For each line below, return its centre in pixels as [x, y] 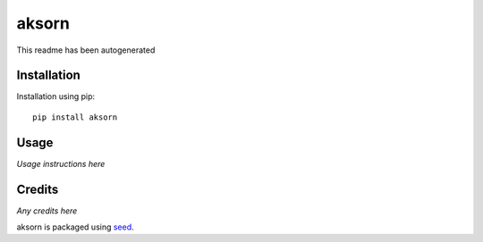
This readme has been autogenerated [86, 50]
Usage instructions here [61, 163]
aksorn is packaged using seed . [75, 227]
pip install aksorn [75, 117]
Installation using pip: [56, 96]
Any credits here [47, 211]
